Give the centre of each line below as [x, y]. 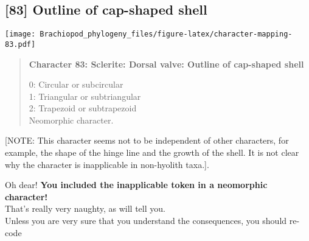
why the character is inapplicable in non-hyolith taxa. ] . [107, 164]
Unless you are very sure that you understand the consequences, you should [146, 221]
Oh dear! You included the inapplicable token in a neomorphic [136, 185]
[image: [20, 34]
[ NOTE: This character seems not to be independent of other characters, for [147, 140]
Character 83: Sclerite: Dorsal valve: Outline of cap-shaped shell [166, 64]
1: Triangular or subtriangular [85, 96]
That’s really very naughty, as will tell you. [85, 208]
